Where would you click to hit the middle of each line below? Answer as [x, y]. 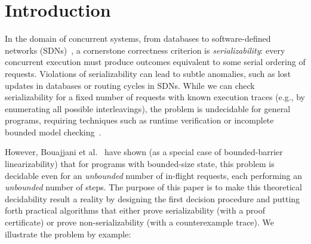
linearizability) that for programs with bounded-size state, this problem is [140, 164]
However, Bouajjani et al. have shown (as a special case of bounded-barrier [144, 152]
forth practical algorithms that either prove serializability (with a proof [135, 210]
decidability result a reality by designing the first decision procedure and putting [153, 198]
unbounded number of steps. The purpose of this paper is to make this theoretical [153, 187]
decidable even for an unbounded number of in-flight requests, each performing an [154, 175]
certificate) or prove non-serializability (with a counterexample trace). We [140, 222]
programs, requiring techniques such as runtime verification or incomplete [139, 120]
